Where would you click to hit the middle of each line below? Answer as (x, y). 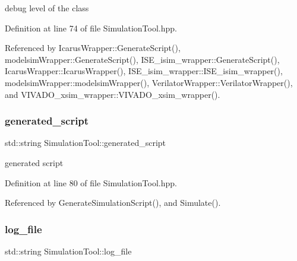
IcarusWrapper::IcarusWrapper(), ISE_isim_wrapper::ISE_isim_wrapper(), (144, 71)
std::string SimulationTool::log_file (68, 251)
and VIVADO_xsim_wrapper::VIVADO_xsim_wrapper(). (113, 94)
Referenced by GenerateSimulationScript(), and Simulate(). (113, 203)
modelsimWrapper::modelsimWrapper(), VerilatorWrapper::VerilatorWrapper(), (149, 82)
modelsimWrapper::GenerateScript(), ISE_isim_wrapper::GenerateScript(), (142, 59)
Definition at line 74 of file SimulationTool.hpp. (91, 28)
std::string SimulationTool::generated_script (86, 143)
